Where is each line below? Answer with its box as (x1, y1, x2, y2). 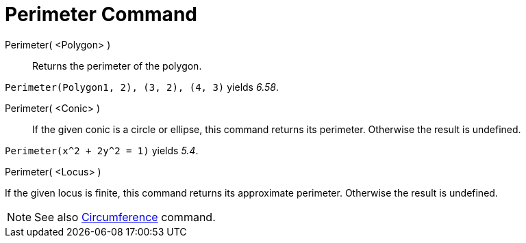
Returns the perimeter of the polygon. (32, 59, 202, 72)
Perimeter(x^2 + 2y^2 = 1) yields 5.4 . (5, 144, 199, 156)
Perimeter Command (5, 3, 197, 26)
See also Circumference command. (34, 210, 216, 224)
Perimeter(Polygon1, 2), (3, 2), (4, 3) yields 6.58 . (5, 81, 279, 93)
